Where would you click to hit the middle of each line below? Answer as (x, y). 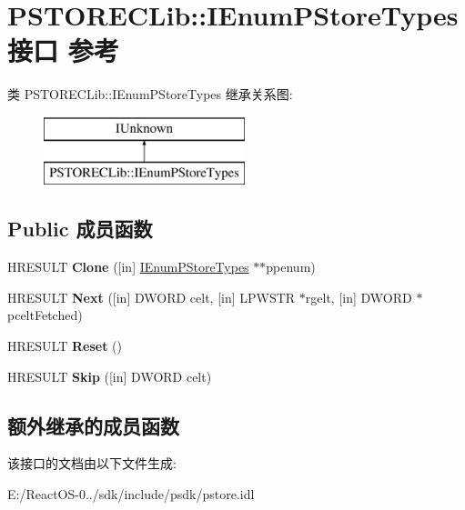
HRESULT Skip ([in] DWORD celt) (110, 376)
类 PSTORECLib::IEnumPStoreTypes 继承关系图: (150, 94)
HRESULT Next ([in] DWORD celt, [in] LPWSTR (152, 297)
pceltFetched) (45, 315)
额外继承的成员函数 (93, 425)
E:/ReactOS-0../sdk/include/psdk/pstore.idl (131, 494)
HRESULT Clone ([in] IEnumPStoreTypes (128, 267)
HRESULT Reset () (65, 346)
